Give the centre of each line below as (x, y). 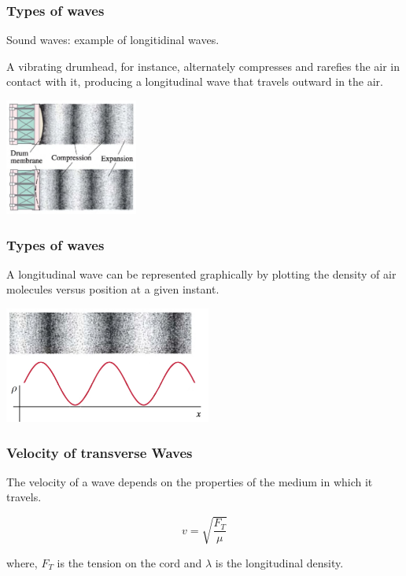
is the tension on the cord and (129, 562)
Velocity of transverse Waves (100, 452)
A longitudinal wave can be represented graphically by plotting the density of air (201, 273)
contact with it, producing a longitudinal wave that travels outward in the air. (195, 81)
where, (22, 562)
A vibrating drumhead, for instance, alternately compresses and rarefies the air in (203, 66)
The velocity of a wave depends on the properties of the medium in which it (190, 481)
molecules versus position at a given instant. (113, 289)
